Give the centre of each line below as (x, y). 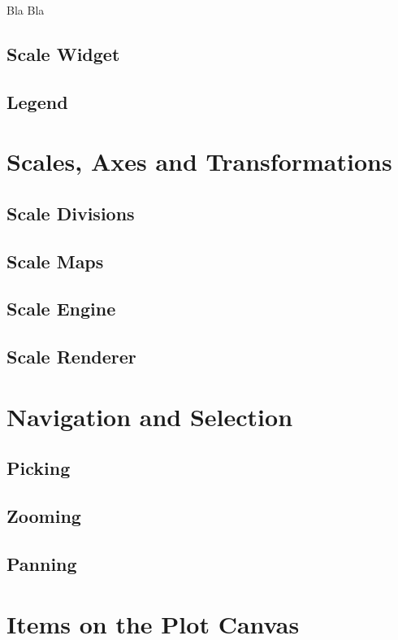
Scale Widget (63, 53)
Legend (37, 101)
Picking (39, 468)
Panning (42, 563)
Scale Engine (61, 309)
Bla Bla (26, 10)
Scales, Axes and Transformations (199, 161)
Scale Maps (55, 261)
